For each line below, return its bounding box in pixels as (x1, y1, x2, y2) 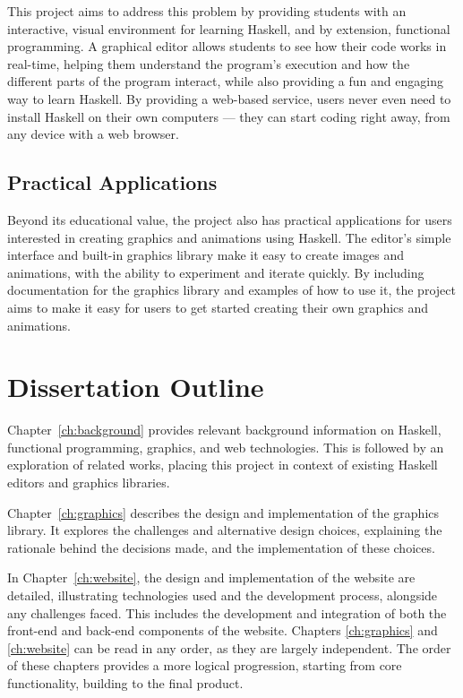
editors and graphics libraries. (7, 473, 170, 492)
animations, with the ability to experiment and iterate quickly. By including (7, 263, 424, 281)
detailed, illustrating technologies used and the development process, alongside (7, 585, 438, 604)
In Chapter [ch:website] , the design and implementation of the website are (7, 568, 416, 587)
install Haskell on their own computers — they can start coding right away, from (7, 107, 450, 125)
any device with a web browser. (7, 125, 179, 143)
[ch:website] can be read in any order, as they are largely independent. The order (7, 638, 451, 657)
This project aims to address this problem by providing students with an (7, 2, 407, 20)
